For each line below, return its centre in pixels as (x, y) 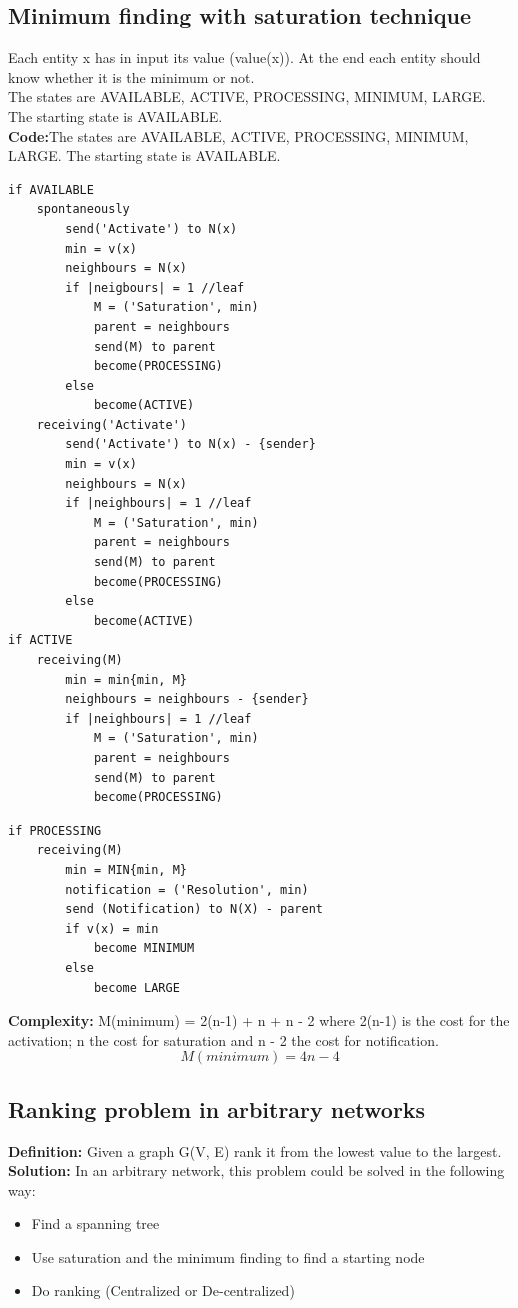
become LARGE (136, 987)
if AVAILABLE (51, 189)
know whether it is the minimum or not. (131, 76)
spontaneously (83, 209)
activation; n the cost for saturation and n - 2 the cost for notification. (223, 1039)
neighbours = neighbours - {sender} (187, 699)
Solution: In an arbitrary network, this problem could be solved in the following (256, 1170)
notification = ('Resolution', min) (187, 889)
